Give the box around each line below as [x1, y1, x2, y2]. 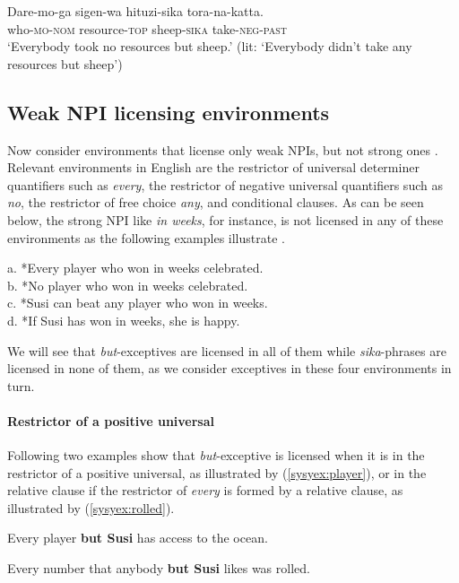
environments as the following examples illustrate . [7, 228, 285, 247]
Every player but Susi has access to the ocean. [7, 528, 268, 547]
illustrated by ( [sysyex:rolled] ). [7, 498, 175, 517]
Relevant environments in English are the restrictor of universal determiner [7, 158, 420, 177]
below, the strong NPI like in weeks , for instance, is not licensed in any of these [7, 210, 444, 229]
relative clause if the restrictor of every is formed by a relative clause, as [7, 481, 403, 500]
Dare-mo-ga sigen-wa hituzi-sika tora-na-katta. [7, 2, 264, 20]
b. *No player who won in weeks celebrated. [7, 275, 248, 294]
